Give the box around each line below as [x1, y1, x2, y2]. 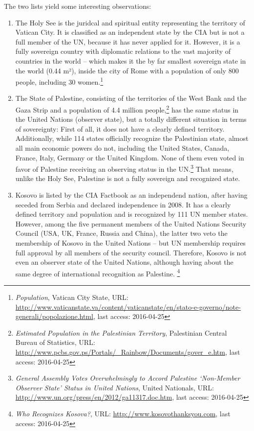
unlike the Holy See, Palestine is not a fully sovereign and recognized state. [15, 173, 240, 183]
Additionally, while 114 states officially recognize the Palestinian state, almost [15, 133, 249, 143]
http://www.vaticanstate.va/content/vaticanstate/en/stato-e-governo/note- [15, 301, 241, 312]
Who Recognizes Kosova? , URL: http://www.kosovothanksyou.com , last [15, 408, 231, 418]
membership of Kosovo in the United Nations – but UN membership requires [15, 238, 246, 248]
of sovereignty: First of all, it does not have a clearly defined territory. [15, 123, 225, 134]
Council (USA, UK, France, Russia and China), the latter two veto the [15, 228, 228, 238]
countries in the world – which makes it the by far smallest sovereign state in [15, 55, 246, 66]
